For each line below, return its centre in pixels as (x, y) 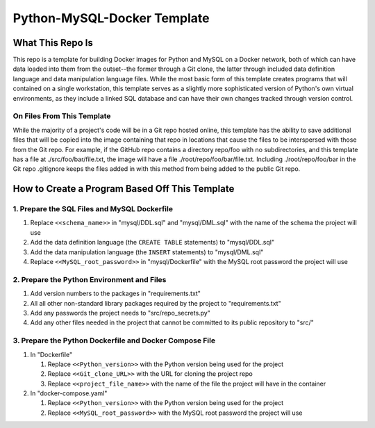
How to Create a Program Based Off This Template (124, 189)
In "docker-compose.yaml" (69, 393)
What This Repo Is (53, 43)
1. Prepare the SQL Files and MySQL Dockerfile (93, 209)
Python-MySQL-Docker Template (111, 18)
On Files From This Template (62, 116)
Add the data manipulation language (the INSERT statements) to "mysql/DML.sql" (147, 252)
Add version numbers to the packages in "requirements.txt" (116, 294)
